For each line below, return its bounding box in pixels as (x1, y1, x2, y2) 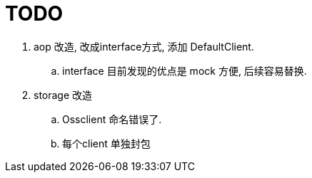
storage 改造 (34, 88, 93, 101)
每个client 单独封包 (62, 137, 151, 150)
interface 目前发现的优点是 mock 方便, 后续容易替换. (62, 64, 307, 77)
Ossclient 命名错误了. (62, 112, 162, 125)
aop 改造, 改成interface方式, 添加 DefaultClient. (34, 40, 254, 53)
